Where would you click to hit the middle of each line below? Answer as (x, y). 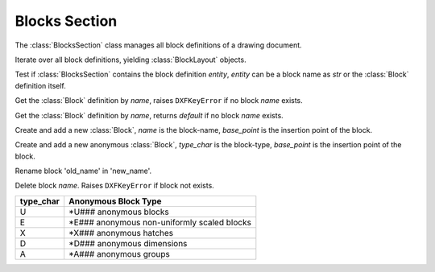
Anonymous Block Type (115, 201)
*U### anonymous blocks (119, 212)
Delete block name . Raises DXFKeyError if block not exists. (115, 186)
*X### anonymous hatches (121, 233)
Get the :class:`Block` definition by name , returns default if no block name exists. (149, 115)
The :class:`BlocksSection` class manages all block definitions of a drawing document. (158, 45)
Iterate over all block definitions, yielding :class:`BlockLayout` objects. (130, 60)
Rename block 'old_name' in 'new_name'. (83, 171)
